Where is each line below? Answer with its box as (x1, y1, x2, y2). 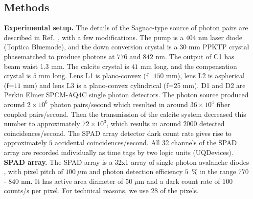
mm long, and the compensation (140, 61, 237, 71)
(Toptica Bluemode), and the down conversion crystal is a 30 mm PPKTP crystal (4, 42, 249, 52)
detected (199, 118, 225, 129)
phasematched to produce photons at (4, 51, 115, 61)
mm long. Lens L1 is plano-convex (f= (39, 70, 154, 81)
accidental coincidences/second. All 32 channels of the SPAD (54, 137, 237, 148)
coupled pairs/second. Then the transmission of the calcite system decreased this (4, 109, 246, 119)
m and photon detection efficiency (81, 166, 183, 177)
